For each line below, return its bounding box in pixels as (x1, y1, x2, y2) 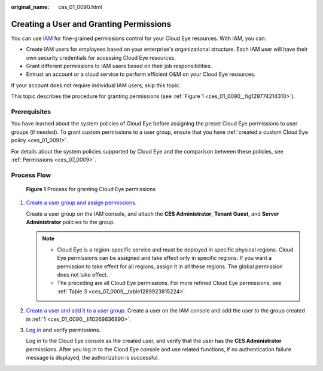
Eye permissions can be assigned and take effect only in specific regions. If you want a (57, 255, 272, 262)
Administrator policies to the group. (26, 219, 115, 226)
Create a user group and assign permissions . (26, 199, 137, 206)
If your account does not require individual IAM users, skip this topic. (11, 81, 181, 89)
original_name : (11, 4, 50, 10)
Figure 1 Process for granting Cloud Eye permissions (26, 185, 156, 192)
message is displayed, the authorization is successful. (26, 354, 160, 361)
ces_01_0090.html (58, 4, 102, 10)
